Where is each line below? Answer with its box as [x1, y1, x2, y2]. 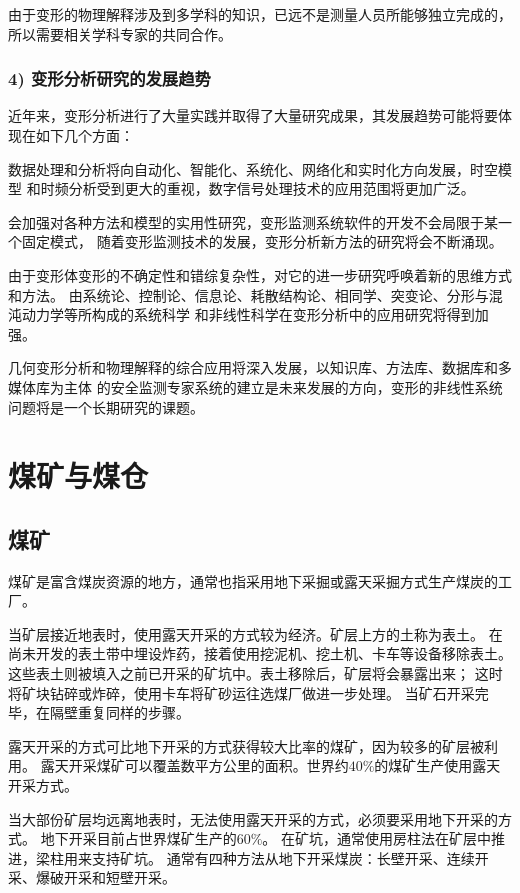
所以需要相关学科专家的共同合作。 [8, 23, 232, 44]
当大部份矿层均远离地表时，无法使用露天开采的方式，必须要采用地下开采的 [8, 808, 498, 829]
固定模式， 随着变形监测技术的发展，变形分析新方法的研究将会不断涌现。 [21, 231, 503, 252]
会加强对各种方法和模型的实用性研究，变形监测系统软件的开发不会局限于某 [8, 211, 498, 232]
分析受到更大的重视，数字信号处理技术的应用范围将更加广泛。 [68, 178, 475, 199]
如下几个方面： [35, 125, 134, 145]
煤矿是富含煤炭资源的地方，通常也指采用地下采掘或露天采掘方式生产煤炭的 [8, 570, 498, 591]
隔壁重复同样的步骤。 [49, 702, 190, 723]
